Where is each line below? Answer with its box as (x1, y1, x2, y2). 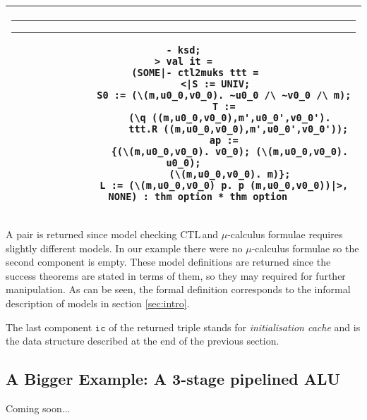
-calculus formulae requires (227, 227, 343, 241)
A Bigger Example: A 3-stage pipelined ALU (6, 368, 341, 390)
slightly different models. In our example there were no (6, 240, 243, 255)
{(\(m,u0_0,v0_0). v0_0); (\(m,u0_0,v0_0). (111, 146, 349, 157)
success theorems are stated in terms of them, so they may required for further (6, 268, 346, 283)
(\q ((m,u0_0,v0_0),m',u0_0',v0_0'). (128, 112, 331, 123)
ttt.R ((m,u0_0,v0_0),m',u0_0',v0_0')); (128, 123, 349, 135)
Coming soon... (6, 400, 71, 415)
